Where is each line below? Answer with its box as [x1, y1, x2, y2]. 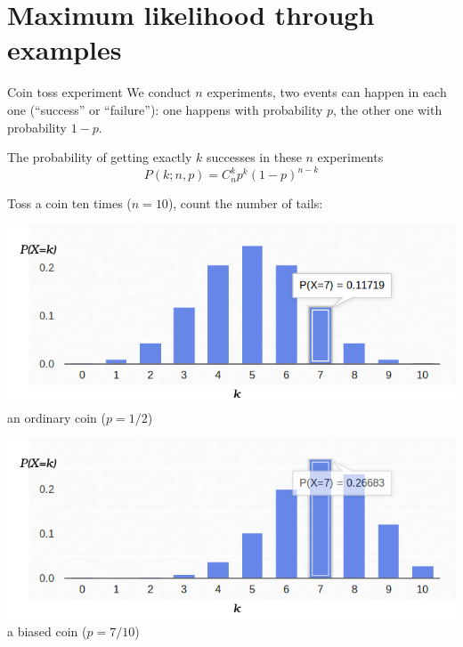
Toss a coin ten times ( [7, 194, 132, 213]
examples [7, 31, 122, 68]
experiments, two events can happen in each [207, 83, 447, 101]
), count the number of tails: [167, 194, 323, 213]
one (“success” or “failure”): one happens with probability [7, 100, 323, 118]
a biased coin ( [7, 622, 87, 641]
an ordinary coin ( [7, 408, 106, 426]
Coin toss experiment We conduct [7, 83, 191, 101]
